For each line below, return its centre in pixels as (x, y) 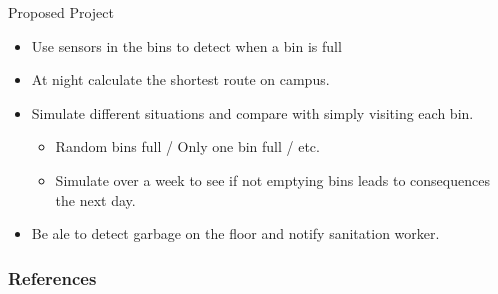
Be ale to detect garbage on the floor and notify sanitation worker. (235, 233)
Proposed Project (61, 12)
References (52, 277)
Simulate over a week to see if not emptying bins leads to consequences (272, 179)
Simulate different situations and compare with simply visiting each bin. (252, 112)
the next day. (95, 199)
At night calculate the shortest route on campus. (180, 79)
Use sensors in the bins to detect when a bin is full (186, 45)
